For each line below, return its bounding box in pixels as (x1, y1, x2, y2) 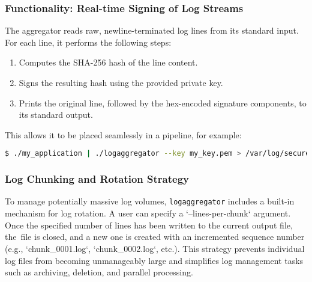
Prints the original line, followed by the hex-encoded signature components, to (19, 96, 307, 109)
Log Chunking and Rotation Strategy (5, 171, 189, 186)
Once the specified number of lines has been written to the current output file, (5, 218, 293, 231)
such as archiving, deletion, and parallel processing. (5, 266, 193, 278)
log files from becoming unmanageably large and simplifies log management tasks (5, 254, 304, 266)
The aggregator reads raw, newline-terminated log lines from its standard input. (5, 24, 299, 37)
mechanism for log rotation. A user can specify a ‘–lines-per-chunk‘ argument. (5, 207, 291, 219)
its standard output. (19, 108, 93, 121)
